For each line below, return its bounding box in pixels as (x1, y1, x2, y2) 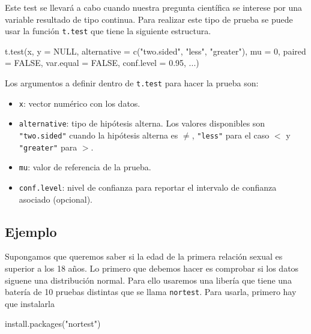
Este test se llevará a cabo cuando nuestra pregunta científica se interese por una (5, 1, 303, 13)
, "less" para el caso (192, 129, 270, 141)
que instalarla (5, 297, 55, 309)
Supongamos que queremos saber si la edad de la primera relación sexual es (5, 250, 283, 263)
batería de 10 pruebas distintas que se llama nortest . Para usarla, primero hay (5, 285, 297, 298)
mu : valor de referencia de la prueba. (19, 161, 151, 173)
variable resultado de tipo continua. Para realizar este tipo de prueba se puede (5, 13, 293, 25)
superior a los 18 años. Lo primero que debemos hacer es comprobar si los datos (5, 262, 299, 275)
